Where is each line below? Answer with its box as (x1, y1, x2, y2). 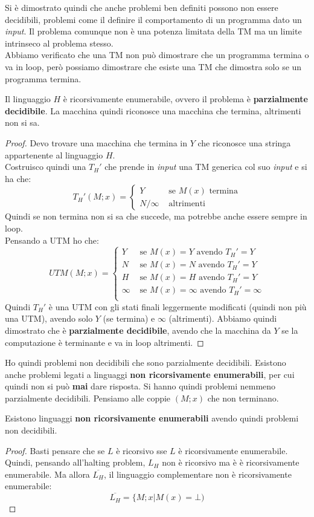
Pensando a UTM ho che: (5, 233, 99, 246)
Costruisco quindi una (5, 160, 86, 173)
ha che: (5, 172, 31, 184)
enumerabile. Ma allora (5, 467, 90, 480)
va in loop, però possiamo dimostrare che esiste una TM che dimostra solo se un (5, 60, 302, 73)
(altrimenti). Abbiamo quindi (168, 312, 277, 325)
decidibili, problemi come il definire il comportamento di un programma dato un (5, 13, 302, 25)
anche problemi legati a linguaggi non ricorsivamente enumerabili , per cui (5, 368, 295, 380)
